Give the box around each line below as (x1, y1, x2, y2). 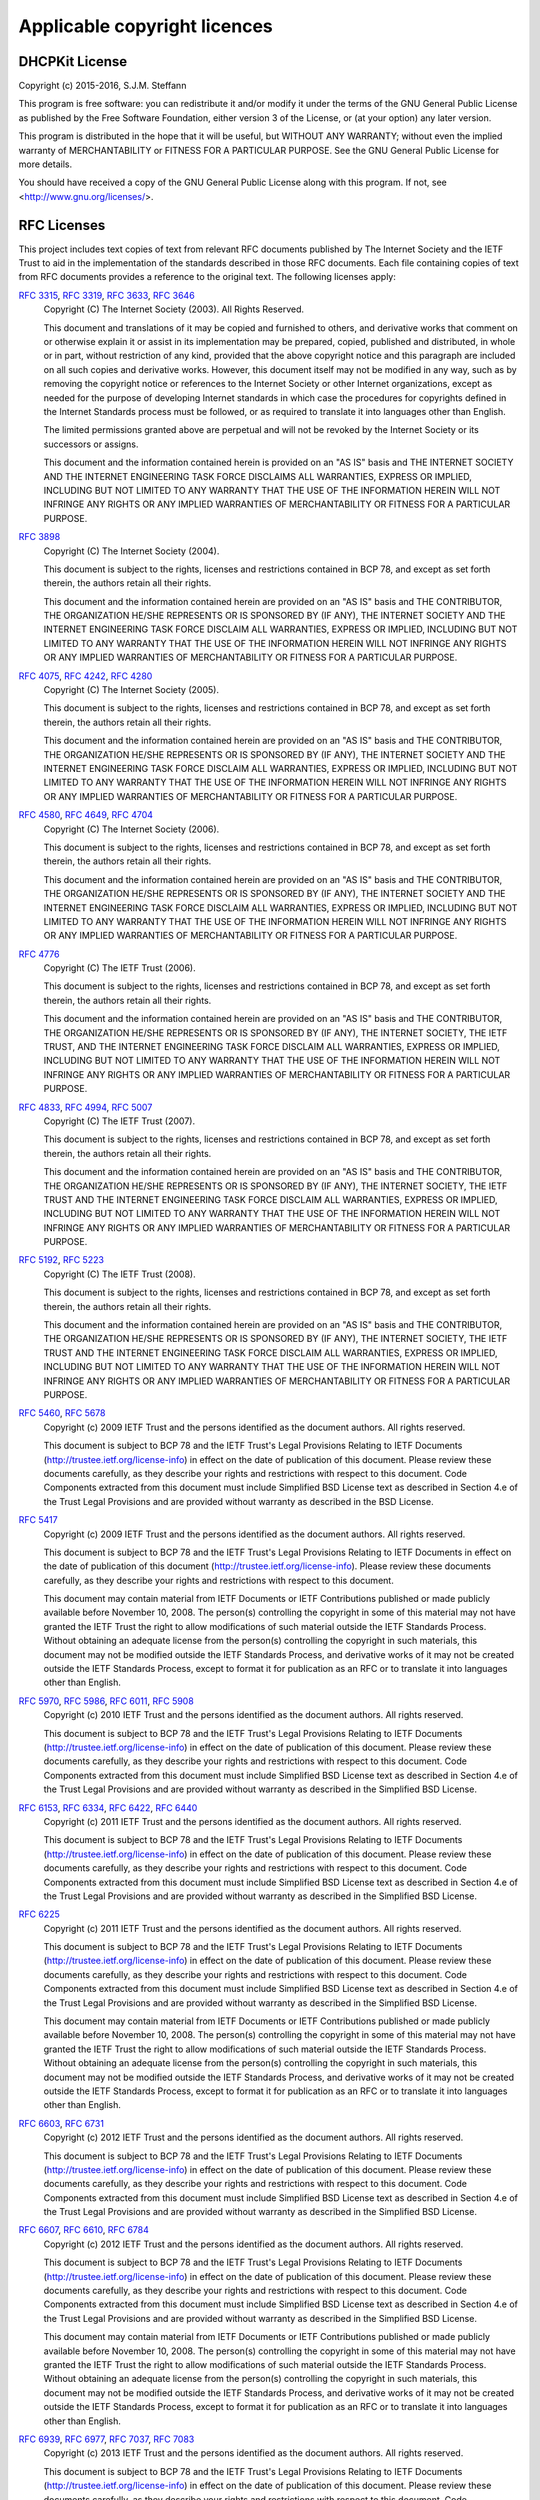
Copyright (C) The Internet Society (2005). (43, 684, 220, 696)
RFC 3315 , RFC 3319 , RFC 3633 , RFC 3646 (18, 289, 195, 301)
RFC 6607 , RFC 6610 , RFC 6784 (18, 2224, 150, 2236)
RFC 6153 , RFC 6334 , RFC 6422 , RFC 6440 (18, 1801, 198, 1814)
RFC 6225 (18, 1908, 60, 1920)
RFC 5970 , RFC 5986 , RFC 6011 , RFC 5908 (18, 1695, 194, 1707)
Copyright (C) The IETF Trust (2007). (43, 1115, 195, 1127)
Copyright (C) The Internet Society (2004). (43, 545, 220, 557)
